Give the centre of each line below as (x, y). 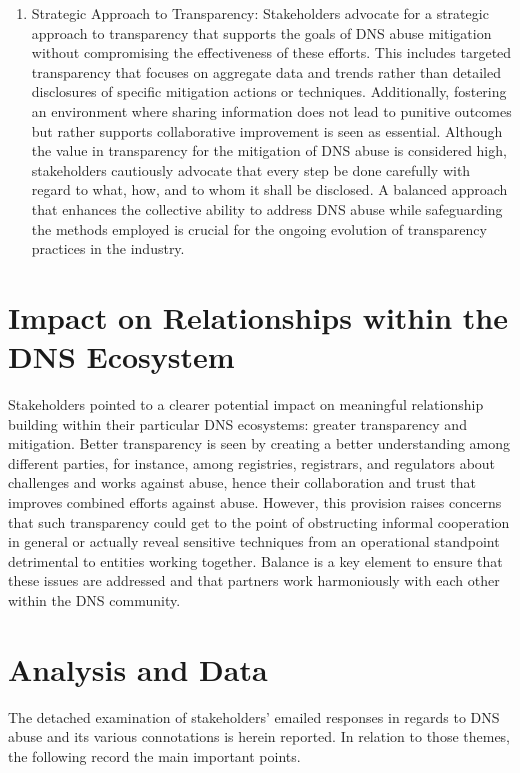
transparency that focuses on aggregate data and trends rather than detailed (266, 71)
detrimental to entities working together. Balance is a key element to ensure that (255, 560)
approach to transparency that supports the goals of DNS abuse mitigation (261, 32)
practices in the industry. (108, 248)
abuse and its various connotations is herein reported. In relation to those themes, (259, 736)
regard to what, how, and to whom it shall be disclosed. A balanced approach (269, 189)
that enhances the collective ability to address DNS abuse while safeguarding (267, 208)
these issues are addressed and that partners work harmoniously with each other (254, 580)
